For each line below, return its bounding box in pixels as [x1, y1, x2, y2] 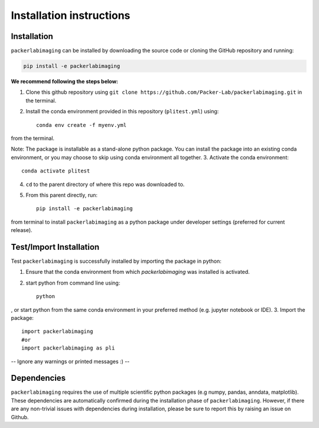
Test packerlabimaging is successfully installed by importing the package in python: [11, 257, 222, 265]
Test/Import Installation [11, 242, 100, 252]
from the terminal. [11, 135, 55, 142]
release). [11, 227, 32, 234]
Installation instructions [11, 9, 131, 22]
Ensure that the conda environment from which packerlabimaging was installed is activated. [25, 269, 250, 276]
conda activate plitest [21, 168, 90, 174]
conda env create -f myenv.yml [36, 122, 127, 128]
